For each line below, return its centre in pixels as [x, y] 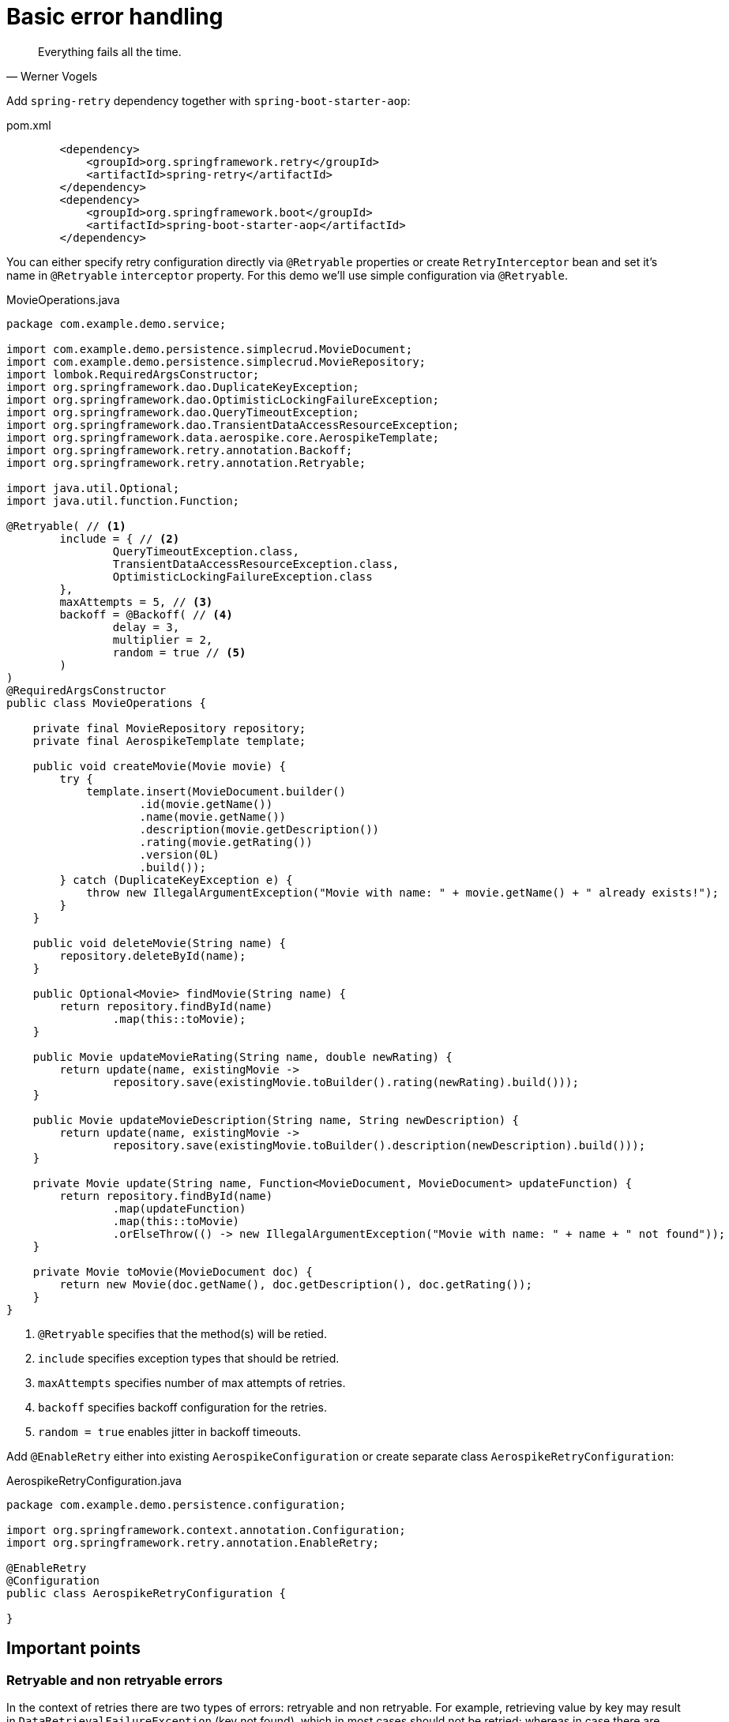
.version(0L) [179, 854]
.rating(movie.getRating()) [226, 842]
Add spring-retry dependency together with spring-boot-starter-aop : [209, 100]
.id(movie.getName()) [206, 804]
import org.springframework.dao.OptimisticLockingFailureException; [223, 399]
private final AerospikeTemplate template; [169, 741]
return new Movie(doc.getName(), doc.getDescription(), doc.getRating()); [296, 1284]
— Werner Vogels [52, 76]
